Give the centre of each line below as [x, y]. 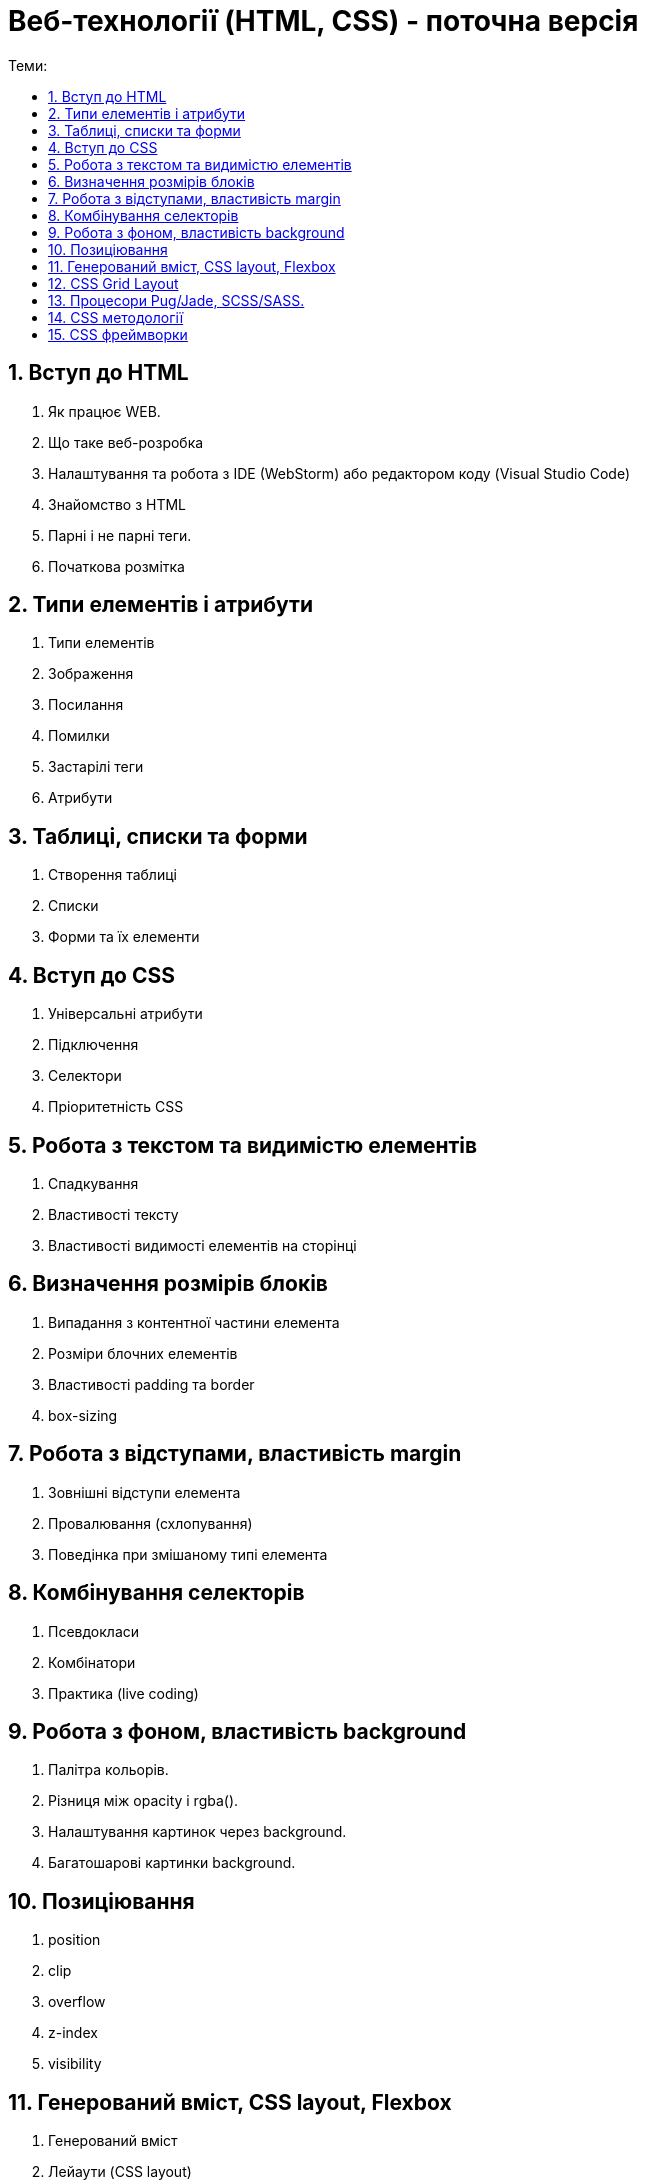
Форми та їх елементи [124, 937]
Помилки [79, 736]
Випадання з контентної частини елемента [194, 1322]
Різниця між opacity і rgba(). [143, 1801]
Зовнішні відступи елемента [144, 1492]
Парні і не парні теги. [120, 535]
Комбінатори [92, 1662]
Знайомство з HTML [117, 504]
